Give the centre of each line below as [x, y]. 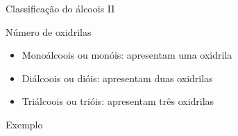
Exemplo [24, 124]
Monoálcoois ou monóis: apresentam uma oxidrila [127, 55]
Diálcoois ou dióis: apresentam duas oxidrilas [117, 78]
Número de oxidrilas [49, 31]
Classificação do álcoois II [60, 8]
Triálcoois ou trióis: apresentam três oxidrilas [118, 101]
